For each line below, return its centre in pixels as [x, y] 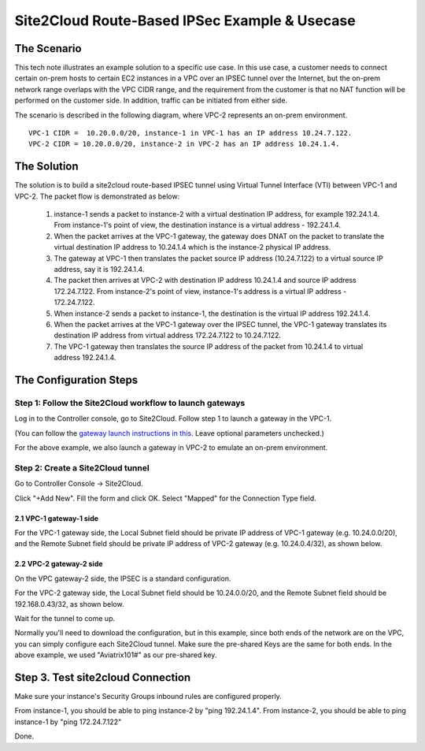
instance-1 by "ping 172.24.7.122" [68, 722]
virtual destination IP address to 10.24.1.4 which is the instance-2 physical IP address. [192, 247]
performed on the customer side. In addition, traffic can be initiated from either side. [151, 100]
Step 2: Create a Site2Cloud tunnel [82, 467]
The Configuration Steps [76, 379]
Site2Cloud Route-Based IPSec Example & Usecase [185, 20]
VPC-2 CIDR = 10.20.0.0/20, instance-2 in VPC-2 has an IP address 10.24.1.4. [184, 144]
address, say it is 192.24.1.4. [99, 270]
